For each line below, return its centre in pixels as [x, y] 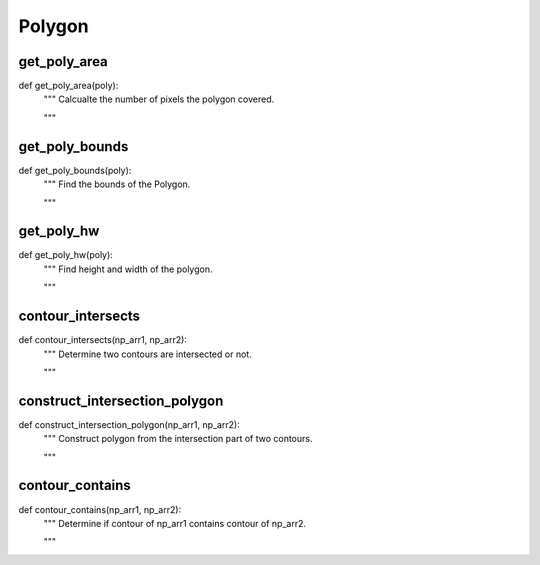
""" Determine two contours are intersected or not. [147, 354]
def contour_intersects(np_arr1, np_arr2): [102, 340]
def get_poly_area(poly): [68, 86]
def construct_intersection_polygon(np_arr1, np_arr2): [129, 424]
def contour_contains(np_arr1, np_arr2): [100, 509]
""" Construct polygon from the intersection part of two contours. [178, 439]
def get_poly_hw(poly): [66, 255]
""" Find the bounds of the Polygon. [117, 184]
